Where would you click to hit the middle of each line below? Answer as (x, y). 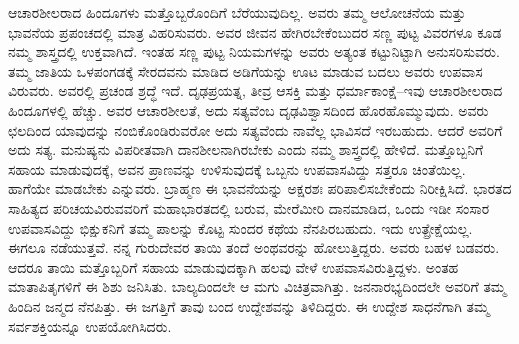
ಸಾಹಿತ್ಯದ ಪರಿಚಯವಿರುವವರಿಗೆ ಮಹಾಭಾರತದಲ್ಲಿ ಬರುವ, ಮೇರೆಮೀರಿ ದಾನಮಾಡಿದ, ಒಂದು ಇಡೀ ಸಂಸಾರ (249, 207)
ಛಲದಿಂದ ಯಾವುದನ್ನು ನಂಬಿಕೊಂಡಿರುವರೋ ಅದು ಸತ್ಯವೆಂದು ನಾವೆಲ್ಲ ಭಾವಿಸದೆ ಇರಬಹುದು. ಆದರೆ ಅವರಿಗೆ (255, 129)
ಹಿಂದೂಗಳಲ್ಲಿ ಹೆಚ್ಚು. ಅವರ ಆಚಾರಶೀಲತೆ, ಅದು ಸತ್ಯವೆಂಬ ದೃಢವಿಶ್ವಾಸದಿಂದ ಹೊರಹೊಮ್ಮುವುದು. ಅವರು (248, 109)
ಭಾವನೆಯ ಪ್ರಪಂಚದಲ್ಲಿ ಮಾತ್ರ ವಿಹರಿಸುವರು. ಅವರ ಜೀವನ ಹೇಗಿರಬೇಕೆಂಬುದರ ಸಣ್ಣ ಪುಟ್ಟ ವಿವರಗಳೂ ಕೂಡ (255, 31)
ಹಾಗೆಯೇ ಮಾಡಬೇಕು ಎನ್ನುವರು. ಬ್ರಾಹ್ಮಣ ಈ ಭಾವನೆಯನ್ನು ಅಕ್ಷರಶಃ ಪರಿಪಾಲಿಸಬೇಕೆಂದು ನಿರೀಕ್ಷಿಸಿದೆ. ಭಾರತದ (260, 188)
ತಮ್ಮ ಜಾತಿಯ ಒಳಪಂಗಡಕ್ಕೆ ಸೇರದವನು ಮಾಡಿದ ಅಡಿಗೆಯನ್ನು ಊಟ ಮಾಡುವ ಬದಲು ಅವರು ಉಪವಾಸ (245, 70)
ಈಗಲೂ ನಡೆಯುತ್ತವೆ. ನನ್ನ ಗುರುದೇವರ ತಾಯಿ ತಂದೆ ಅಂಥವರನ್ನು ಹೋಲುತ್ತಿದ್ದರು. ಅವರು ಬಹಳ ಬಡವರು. (254, 247)
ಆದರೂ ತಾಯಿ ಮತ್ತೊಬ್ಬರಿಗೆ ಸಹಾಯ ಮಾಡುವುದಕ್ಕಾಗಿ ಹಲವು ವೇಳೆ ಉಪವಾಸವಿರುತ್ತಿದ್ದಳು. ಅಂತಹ (233, 266)
